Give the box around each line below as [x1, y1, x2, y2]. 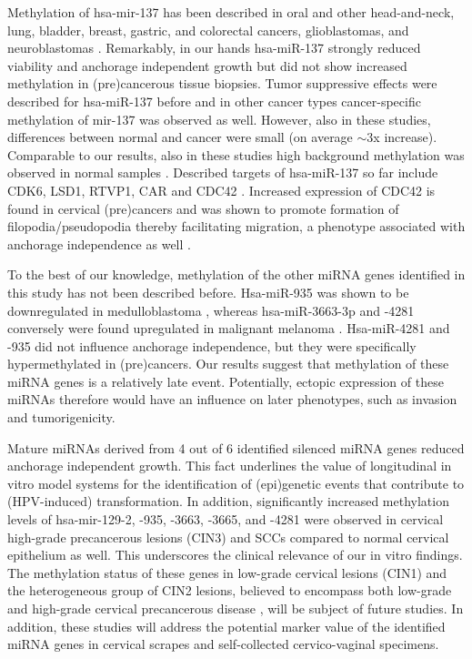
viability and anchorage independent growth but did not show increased [7, 56, 407, 75]
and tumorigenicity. [7, 408, 115, 427]
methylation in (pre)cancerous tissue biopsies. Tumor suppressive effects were [7, 74, 437, 93]
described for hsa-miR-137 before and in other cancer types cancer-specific [7, 91, 421, 110]
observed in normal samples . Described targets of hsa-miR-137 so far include [7, 163, 438, 182]
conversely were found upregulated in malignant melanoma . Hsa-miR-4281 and [7, 319, 450, 338]
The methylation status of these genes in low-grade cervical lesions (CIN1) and [7, 563, 447, 582]
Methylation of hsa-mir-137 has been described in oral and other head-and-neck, [7, 3, 455, 21]
